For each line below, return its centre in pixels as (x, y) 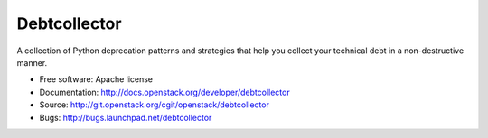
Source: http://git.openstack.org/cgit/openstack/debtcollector (155, 105)
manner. (32, 62)
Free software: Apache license (96, 79)
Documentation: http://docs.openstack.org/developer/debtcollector (164, 92)
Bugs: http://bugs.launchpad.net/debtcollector (126, 117)
